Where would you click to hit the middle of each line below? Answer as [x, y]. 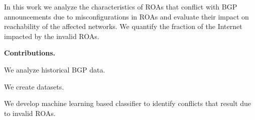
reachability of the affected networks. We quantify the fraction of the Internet [123, 26]
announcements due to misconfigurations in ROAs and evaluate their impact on [126, 16]
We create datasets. [34, 86]
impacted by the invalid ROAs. [52, 36]
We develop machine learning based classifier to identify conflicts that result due [128, 103]
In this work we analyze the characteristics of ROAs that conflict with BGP [121, 6]
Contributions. [30, 53]
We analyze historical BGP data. [55, 69]
